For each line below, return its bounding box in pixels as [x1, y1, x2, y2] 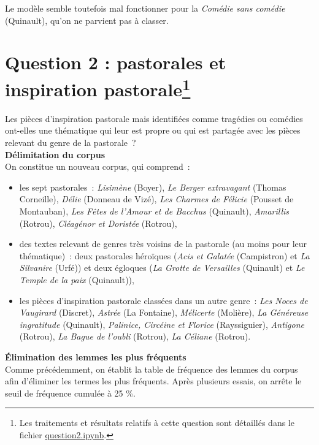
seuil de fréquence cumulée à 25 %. [5, 386, 136, 399]
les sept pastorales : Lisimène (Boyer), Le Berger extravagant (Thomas [19, 180, 286, 193]
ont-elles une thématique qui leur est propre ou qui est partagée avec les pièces [5, 124, 301, 137]
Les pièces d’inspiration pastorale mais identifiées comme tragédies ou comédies [5, 112, 303, 124]
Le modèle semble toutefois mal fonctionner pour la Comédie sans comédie [5, 2, 285, 14]
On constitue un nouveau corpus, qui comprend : [5, 160, 190, 173]
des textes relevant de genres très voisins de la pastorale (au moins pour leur [19, 237, 307, 250]
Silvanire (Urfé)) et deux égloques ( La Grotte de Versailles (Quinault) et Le [19, 261, 305, 274]
